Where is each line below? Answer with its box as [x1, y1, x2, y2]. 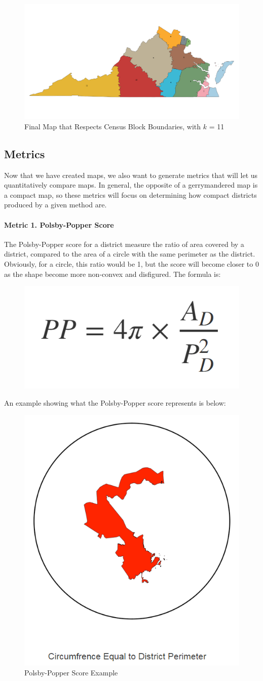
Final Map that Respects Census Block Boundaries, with [24, 121, 201, 131]
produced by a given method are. [4, 199, 107, 210]
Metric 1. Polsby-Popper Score [4, 219, 114, 230]
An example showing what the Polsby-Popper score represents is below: [4, 397, 226, 408]
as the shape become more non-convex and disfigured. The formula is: [4, 268, 221, 279]
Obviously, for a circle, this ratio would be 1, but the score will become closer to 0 [4, 259, 259, 269]
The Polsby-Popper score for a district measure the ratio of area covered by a [4, 238, 244, 249]
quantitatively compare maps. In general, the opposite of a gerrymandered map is [4, 180, 258, 190]
